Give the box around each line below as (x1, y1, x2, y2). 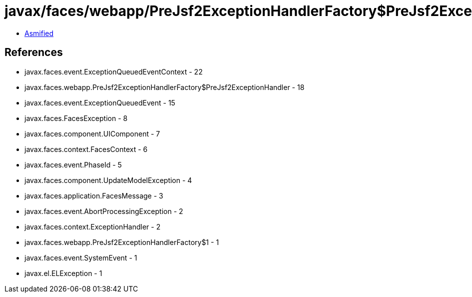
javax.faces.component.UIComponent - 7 (24, 129, 160, 138)
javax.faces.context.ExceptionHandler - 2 (24, 222, 161, 231)
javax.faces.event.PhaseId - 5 (24, 160, 122, 169)
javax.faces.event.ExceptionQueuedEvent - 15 (24, 98, 175, 107)
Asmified (24, 28, 54, 37)
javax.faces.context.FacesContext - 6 (24, 144, 148, 153)
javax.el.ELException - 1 (24, 268, 102, 277)
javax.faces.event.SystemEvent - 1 (24, 253, 137, 262)
